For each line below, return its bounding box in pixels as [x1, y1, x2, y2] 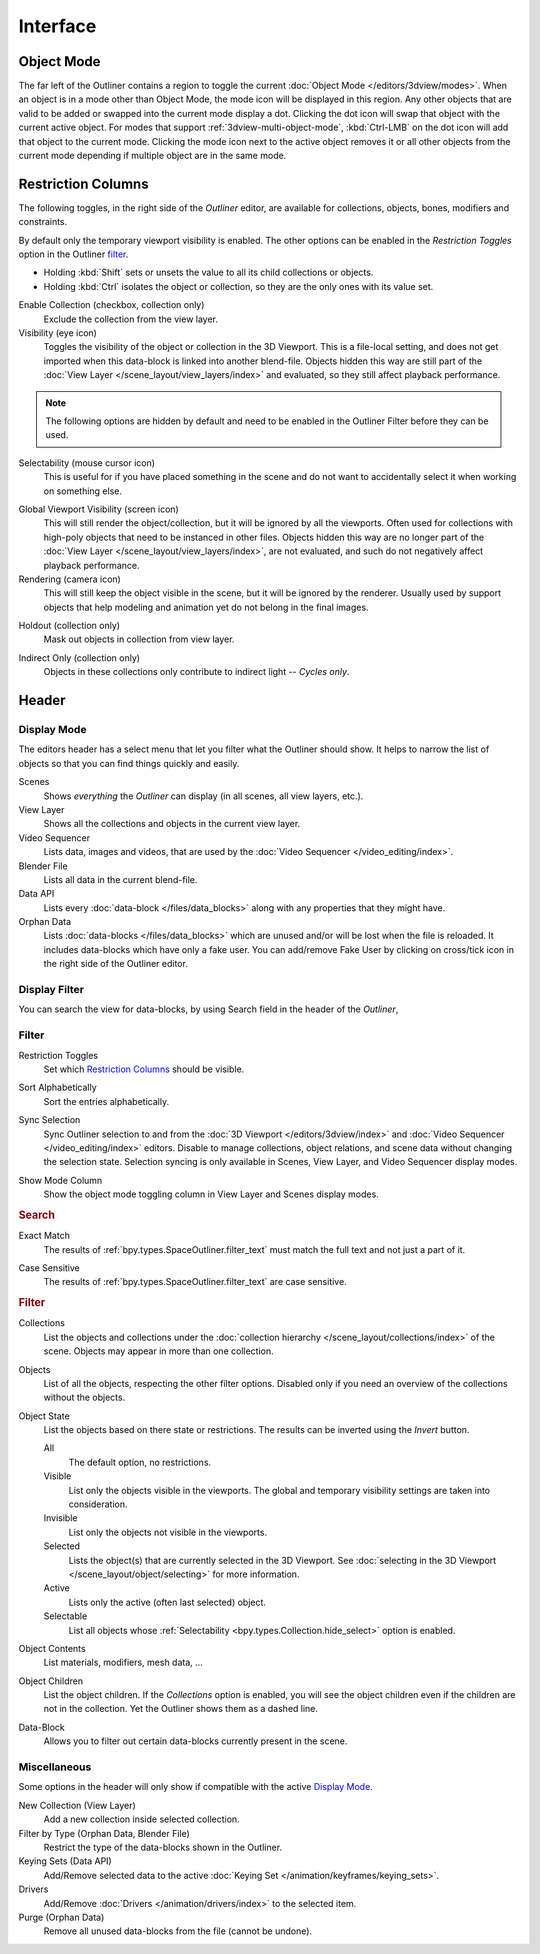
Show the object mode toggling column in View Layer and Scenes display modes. [43, 1188, 379, 1200]
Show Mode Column [18, 1174, 103, 1186]
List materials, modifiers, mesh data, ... [43, 1656, 204, 1669]
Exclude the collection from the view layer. [43, 313, 219, 325]
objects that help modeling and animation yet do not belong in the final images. [43, 601, 369, 613]
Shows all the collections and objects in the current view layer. [43, 818, 301, 830]
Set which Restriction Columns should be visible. [43, 1063, 245, 1075]
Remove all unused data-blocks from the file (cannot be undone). [43, 1925, 313, 1937]
